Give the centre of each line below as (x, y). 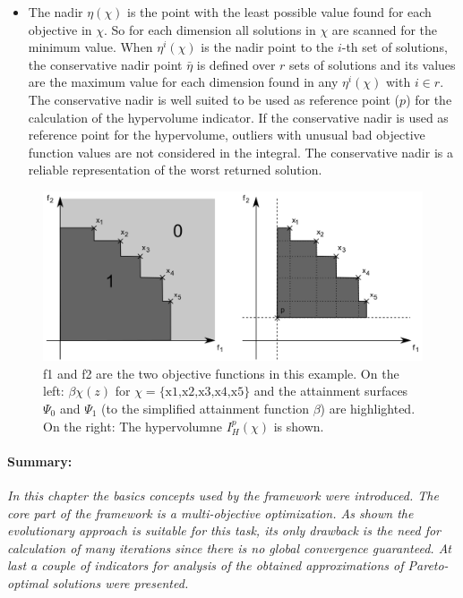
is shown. (299, 426)
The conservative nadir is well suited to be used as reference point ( (214, 99)
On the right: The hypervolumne (133, 426)
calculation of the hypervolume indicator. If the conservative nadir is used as (238, 117)
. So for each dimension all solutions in (210, 29)
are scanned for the (385, 29)
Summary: (40, 461)
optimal (28, 582)
